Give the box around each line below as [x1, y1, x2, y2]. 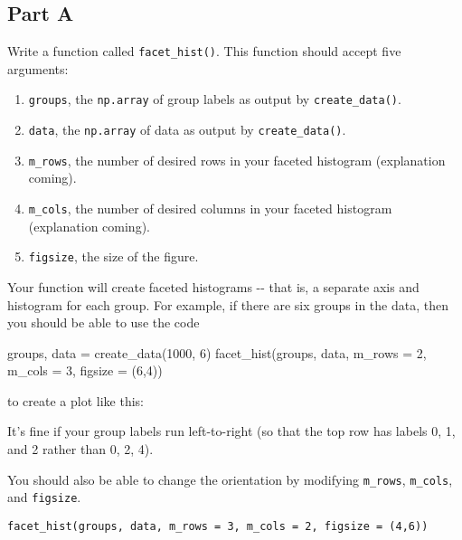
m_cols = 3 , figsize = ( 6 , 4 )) [7, 361, 163, 380]
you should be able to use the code [7, 313, 200, 332]
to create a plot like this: [7, 391, 144, 410]
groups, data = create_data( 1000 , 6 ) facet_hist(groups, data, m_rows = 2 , [7, 343, 427, 362]
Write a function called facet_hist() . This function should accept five [7, 42, 401, 61]
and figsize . [7, 488, 81, 507]
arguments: [7, 59, 69, 78]
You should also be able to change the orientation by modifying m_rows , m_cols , [7, 469, 453, 488]
